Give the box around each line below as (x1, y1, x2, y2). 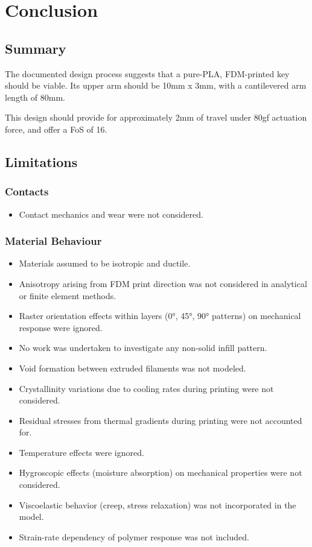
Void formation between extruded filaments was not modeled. (19, 361, 246, 374)
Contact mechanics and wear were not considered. (19, 207, 203, 220)
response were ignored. (19, 321, 103, 334)
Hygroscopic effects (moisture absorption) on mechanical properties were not (19, 466, 302, 479)
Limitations (5, 152, 78, 171)
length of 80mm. (5, 90, 65, 103)
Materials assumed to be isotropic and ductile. (19, 257, 191, 270)
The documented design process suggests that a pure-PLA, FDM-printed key (5, 67, 290, 80)
